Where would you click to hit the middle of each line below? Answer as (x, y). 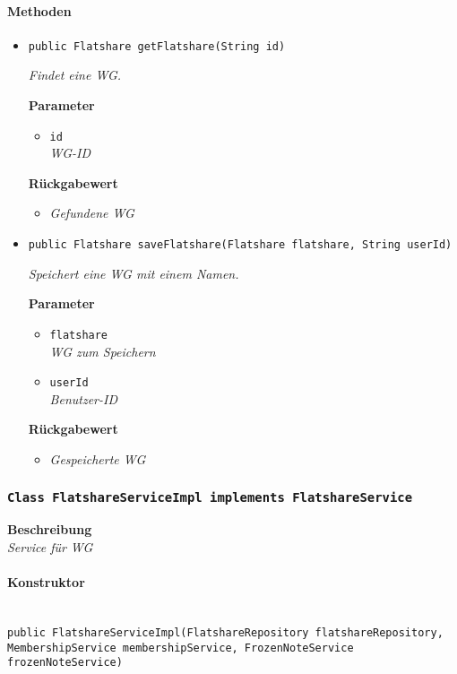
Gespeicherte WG (98, 459)
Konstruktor (46, 582)
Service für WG (50, 546)
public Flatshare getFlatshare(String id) (157, 46)
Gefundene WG (92, 213)
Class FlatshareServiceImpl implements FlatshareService (210, 497)
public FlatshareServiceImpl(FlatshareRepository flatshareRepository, (225, 632)
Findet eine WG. (75, 75)
